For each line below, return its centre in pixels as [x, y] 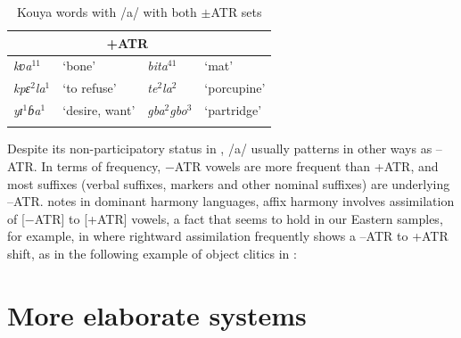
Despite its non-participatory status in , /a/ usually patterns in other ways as [220, 148]
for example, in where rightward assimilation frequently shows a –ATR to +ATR [228, 236]
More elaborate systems [157, 314]
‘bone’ [79, 66]
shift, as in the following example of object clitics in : [152, 254]
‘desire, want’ [99, 110]
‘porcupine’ [235, 88]
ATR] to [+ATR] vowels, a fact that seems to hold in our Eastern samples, [239, 218]
